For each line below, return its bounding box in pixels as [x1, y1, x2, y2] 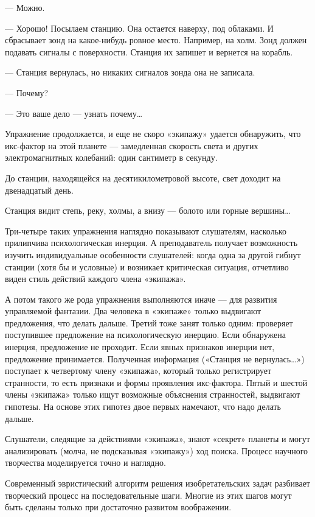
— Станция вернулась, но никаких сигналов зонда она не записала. [5, 66, 255, 79]
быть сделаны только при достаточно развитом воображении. [5, 501, 232, 513]
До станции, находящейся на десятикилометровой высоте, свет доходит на [5, 171, 281, 184]
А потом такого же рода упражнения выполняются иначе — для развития [5, 292, 277, 305]
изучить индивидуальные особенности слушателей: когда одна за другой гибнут [5, 248, 301, 261]
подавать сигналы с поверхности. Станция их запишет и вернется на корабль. [5, 45, 293, 58]
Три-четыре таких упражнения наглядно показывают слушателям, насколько [5, 224, 287, 237]
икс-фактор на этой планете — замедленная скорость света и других [5, 139, 258, 152]
